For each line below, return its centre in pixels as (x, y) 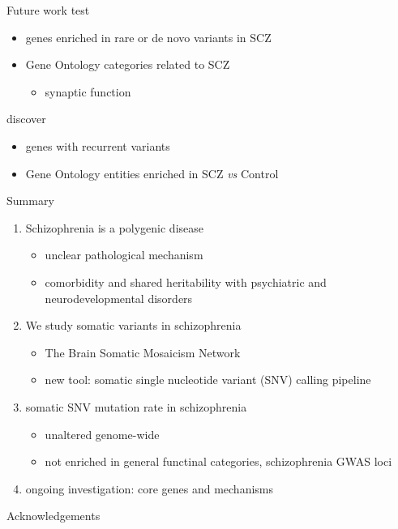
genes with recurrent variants (98, 145)
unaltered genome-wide (102, 434)
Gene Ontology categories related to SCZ (128, 64)
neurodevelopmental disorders (119, 298)
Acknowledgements (53, 516)
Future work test (48, 10)
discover (26, 119)
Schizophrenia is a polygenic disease (115, 227)
